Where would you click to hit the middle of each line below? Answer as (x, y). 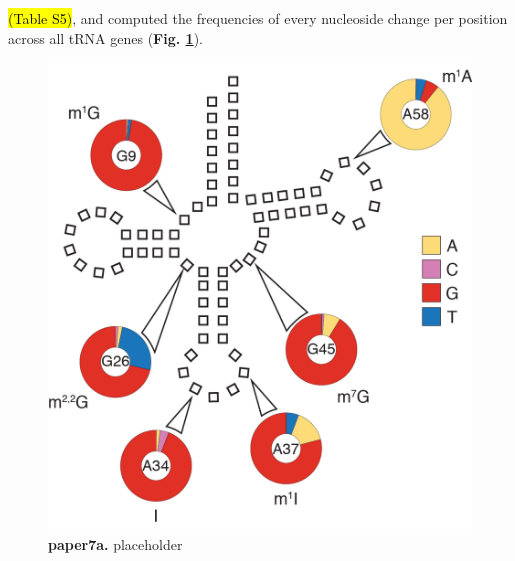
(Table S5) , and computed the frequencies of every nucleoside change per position (258, 18)
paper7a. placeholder (115, 543)
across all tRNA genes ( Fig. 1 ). (105, 37)
